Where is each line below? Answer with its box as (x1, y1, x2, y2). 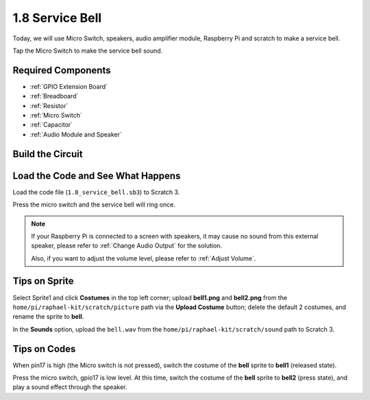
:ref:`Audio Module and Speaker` (29, 130, 123, 138)
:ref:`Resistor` (29, 101, 69, 109)
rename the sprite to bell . (12, 312, 84, 321)
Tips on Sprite (12, 276, 74, 287)
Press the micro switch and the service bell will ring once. (12, 200, 176, 209)
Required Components (12, 64, 111, 76)
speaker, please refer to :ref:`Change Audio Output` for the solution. (31, 241, 223, 250)
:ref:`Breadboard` (29, 92, 79, 101)
